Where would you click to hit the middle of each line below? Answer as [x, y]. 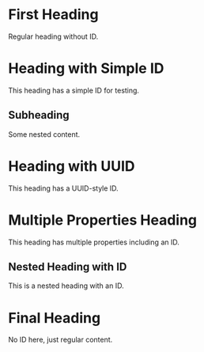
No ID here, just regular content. [60, 340]
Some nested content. [44, 134]
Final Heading [55, 318]
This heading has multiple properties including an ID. [94, 242]
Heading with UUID [72, 166]
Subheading [39, 115]
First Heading [53, 15]
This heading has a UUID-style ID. [63, 188]
